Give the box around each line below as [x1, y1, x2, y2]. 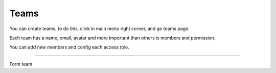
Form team [9, 61, 33, 67]
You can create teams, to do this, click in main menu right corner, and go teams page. [9, 26, 190, 32]
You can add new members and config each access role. [9, 44, 130, 51]
